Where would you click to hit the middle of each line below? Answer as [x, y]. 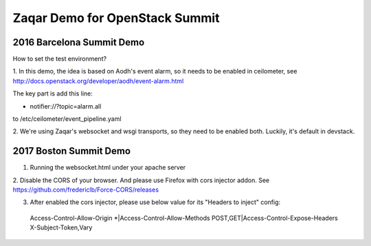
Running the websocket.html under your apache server [108, 168]
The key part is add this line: [53, 93]
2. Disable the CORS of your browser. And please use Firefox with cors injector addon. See [141, 180]
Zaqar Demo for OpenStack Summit [116, 18]
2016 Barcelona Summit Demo [79, 42]
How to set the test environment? [59, 59]
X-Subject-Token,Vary [61, 227]
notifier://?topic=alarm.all [66, 106]
